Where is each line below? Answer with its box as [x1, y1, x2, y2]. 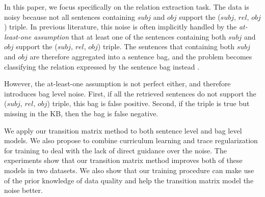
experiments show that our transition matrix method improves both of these [4, 155, 243, 166]
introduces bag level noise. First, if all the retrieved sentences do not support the [4, 88, 256, 98]
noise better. [4, 185, 43, 195]
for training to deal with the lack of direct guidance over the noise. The [4, 145, 227, 155]
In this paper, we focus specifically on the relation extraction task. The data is [4, 2, 249, 12]
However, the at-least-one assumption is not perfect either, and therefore [4, 78, 231, 89]
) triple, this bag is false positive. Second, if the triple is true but [47, 98, 250, 109]
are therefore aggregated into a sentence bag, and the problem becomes [30, 51, 252, 61]
